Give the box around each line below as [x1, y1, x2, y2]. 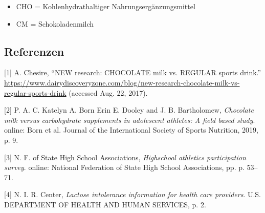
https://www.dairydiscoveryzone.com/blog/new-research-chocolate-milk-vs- [4, 77, 240, 88]
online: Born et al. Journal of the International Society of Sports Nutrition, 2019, [4, 124, 258, 135]
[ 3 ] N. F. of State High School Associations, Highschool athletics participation [4, 152, 246, 162]
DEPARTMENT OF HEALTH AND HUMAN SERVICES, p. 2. [4, 199, 206, 209]
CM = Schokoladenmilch [16, 18, 94, 29]
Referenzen [4, 43, 64, 59]
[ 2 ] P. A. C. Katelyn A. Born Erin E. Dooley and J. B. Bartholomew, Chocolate [4, 104, 254, 115]
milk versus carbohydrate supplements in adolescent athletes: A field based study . [4, 114, 255, 125]
